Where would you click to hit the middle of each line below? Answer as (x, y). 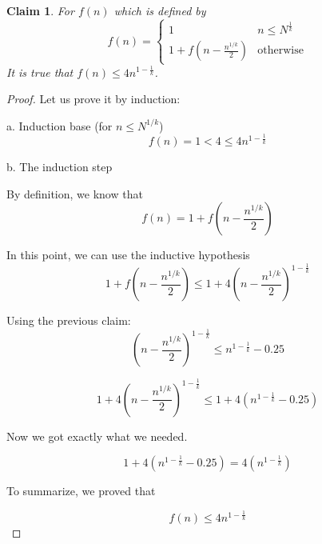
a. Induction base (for (60, 125)
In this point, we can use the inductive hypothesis (128, 255)
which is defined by (160, 10)
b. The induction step (60, 167)
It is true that (40, 72)
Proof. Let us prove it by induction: (93, 99)
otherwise (280, 51)
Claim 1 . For (40, 10)
